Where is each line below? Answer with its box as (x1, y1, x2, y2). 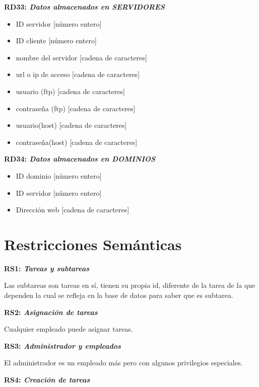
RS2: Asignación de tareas (4, 306, 98, 317)
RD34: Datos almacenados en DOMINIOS (4, 153, 156, 164)
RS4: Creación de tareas (4, 374, 90, 384)
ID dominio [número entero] (16, 170, 102, 181)
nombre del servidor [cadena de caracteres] (16, 52, 147, 62)
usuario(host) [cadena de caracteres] (16, 120, 127, 130)
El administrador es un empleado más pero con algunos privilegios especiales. (4, 357, 243, 368)
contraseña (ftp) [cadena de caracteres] (16, 103, 136, 113)
